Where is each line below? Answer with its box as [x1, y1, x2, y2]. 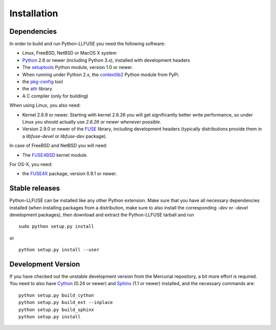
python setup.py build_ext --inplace [18, 299, 113, 305]
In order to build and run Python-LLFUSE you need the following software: [9, 41, 166, 47]
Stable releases [9, 184, 60, 193]
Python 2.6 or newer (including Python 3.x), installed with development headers [22, 57, 190, 63]
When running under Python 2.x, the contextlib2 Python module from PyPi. [22, 72, 180, 78]
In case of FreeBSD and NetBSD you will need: [9, 143, 107, 149]
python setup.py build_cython [18, 292, 95, 298]
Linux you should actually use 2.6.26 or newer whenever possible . [22, 119, 162, 125]
